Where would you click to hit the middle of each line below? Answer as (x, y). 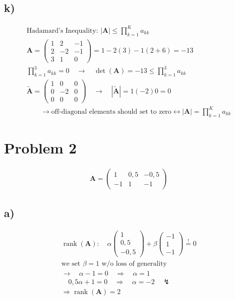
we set (71, 264)
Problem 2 (40, 147)
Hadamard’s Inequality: (62, 31)
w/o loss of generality (134, 264)
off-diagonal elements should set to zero (111, 112)
